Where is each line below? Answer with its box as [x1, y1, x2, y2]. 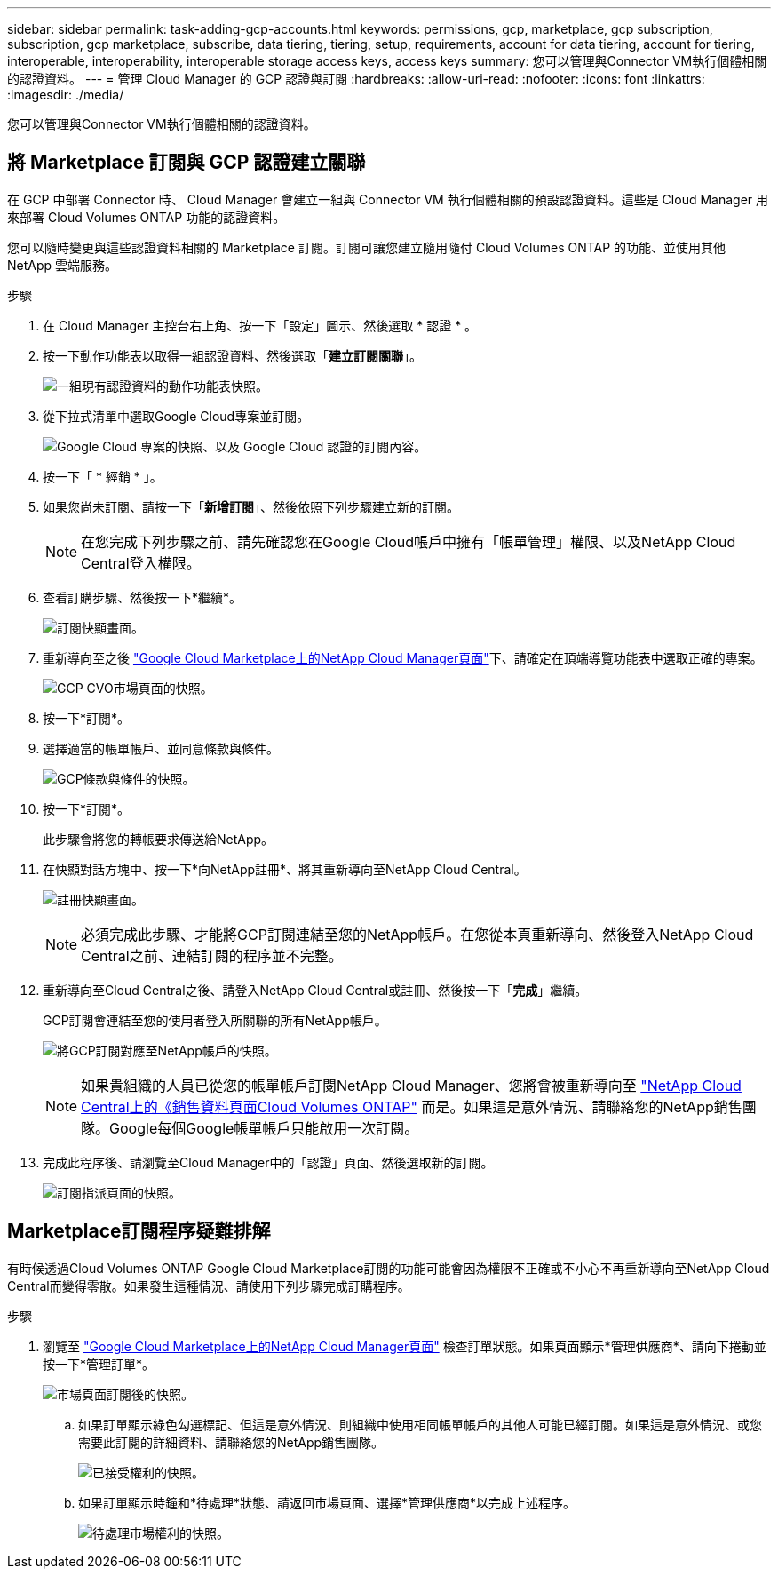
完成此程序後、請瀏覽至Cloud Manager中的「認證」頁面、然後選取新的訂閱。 [43, 1154, 494, 1170]
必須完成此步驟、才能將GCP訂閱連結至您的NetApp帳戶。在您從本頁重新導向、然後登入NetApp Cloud [81, 925, 754, 943]
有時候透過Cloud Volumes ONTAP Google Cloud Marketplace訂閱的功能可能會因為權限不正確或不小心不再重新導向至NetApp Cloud [7, 1260, 770, 1276]
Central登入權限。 [81, 553, 201, 572]
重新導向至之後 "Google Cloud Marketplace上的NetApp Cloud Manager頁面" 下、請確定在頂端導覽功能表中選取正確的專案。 [43, 649, 763, 665]
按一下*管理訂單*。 [43, 1356, 155, 1372]
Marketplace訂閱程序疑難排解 [7, 1220, 271, 1243]
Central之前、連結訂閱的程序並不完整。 [81, 946, 343, 965]
